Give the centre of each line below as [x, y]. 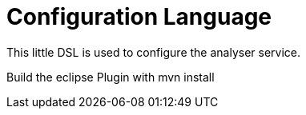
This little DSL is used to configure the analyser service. [154, 52]
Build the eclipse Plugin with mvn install [111, 77]
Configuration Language [139, 17]
